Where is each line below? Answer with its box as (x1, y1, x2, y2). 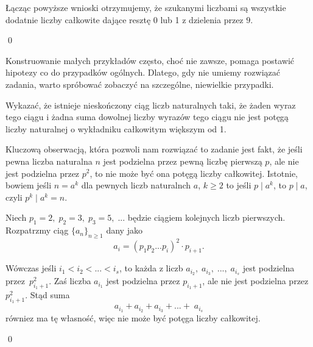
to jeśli (226, 179, 251, 191)
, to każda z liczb (119, 262, 183, 274)
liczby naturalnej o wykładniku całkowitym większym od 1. (5, 122, 227, 135)
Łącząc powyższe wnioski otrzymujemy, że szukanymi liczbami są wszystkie (5, 1, 286, 13)
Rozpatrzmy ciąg (5, 224, 69, 237)
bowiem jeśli (5, 179, 52, 191)
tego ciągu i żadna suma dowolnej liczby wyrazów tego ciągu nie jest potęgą (5, 110, 289, 123)
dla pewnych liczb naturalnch (81, 179, 191, 191)
